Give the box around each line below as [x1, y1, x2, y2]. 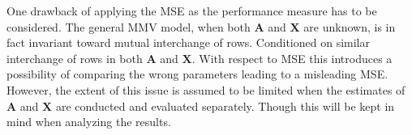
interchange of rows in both [6, 49, 143, 66]
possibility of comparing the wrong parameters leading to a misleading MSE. [6, 65, 388, 82]
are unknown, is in [303, 18, 396, 35]
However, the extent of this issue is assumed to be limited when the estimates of [6, 81, 406, 98]
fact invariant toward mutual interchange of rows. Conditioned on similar [6, 34, 370, 51]
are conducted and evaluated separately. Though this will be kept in [55, 97, 395, 114]
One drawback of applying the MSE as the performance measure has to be [6, 2, 377, 19]
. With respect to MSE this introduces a [191, 49, 393, 66]
